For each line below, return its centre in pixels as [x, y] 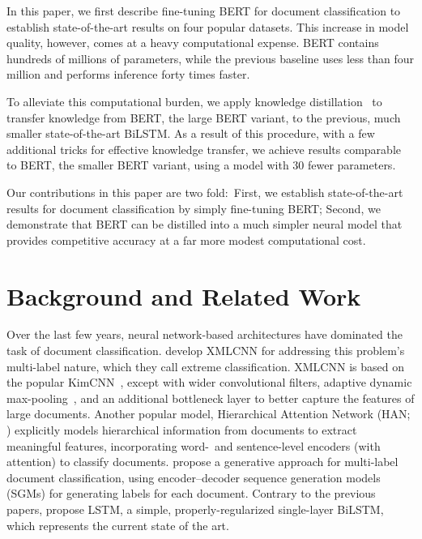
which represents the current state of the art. [118, 525]
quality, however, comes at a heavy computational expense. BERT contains [193, 43]
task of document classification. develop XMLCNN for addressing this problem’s [206, 351]
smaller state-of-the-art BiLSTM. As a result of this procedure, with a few [191, 133]
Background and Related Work [184, 295]
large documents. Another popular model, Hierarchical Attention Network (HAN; [209, 414]
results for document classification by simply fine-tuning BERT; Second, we [194, 208]
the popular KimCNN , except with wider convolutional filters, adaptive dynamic [209, 382]
